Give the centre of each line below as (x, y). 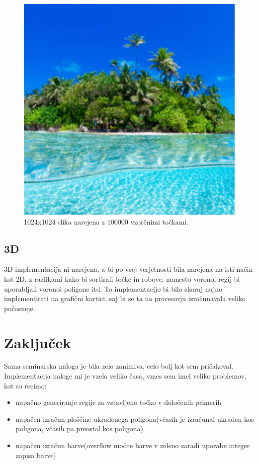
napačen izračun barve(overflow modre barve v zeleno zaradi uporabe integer (133, 445)
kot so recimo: (25, 385)
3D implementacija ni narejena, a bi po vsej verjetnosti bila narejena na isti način (129, 269)
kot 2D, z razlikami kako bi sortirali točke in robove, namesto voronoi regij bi (122, 278)
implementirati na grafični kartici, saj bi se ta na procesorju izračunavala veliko (125, 298)
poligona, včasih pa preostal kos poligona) (79, 428)
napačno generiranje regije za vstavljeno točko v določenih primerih (119, 402)
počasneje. (20, 308)
